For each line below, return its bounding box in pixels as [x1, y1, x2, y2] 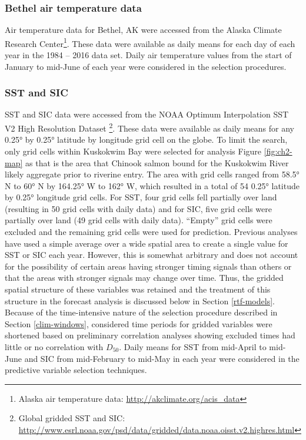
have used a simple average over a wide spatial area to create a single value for [5, 237, 288, 249]
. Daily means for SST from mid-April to [119, 341, 267, 352]
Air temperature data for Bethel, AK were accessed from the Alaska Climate [5, 23, 282, 36]
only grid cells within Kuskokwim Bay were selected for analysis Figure [5, 145, 262, 157]
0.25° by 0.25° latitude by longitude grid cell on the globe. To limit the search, [5, 133, 288, 146]
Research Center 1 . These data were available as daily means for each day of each [5, 35, 295, 49]
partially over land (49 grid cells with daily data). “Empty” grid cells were [5, 214, 272, 226]
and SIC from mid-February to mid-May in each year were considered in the [24, 352, 300, 364]
